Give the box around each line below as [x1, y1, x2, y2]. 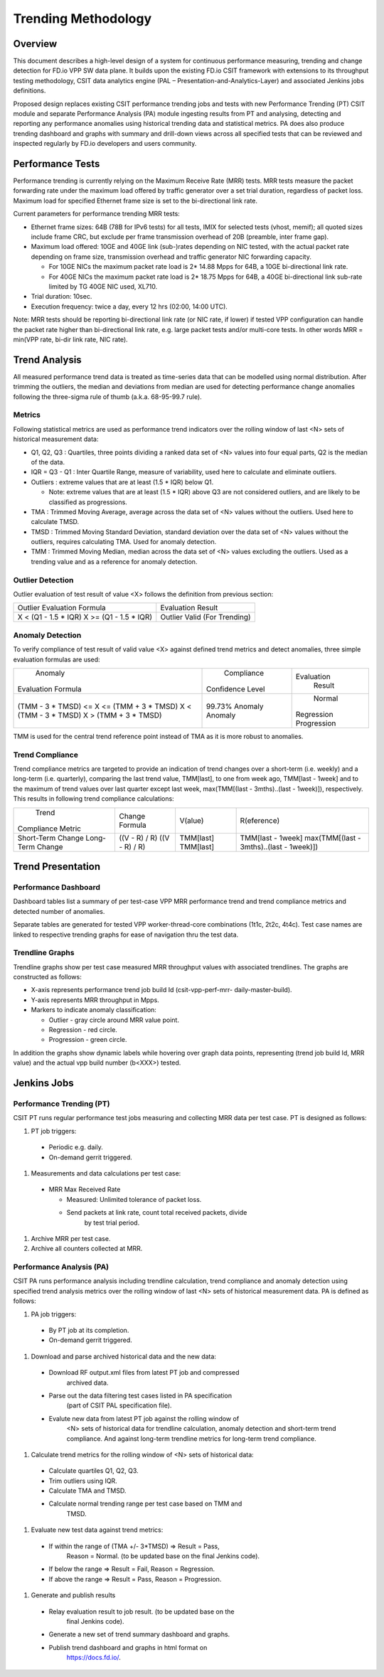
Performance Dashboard [13, 883, 101, 893]
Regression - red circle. [48, 1026, 117, 1034]
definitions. [13, 86, 46, 95]
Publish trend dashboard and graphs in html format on [48, 1643, 208, 1651]
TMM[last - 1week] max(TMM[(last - [240, 833, 362, 843]
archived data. [66, 1378, 109, 1387]
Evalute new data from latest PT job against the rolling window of [48, 1414, 240, 1422]
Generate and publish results [31, 1591, 116, 1599]
